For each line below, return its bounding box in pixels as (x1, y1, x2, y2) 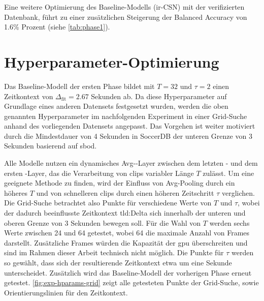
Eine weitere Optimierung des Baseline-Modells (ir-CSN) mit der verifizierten (4, 2, 245, 12)
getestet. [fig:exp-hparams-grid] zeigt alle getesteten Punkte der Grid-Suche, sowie (4, 277, 259, 288)
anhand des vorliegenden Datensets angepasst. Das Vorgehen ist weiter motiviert (4, 121, 255, 131)
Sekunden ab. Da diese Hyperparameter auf (91, 91, 227, 101)
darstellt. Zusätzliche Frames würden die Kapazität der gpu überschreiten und (4, 237, 248, 248)
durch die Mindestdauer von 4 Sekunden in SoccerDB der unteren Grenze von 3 (4, 130, 252, 141)
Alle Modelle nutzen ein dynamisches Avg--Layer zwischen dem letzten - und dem (4, 158, 258, 168)
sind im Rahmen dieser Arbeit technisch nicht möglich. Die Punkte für (4, 247, 224, 258)
